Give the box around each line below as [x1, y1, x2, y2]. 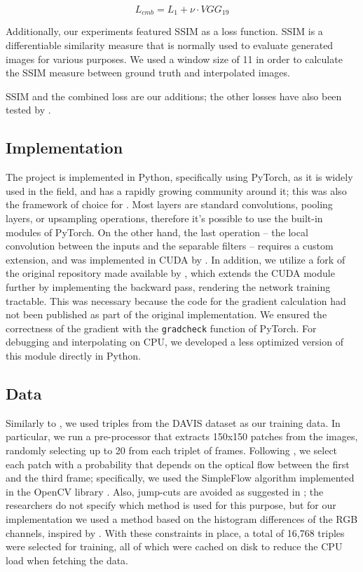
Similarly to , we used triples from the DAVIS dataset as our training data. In [6, 415, 341, 430]
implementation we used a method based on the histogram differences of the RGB [6, 511, 358, 526]
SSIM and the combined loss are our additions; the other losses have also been [6, 88, 342, 103]
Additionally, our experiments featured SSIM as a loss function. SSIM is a [6, 24, 323, 39]
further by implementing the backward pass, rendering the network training [6, 279, 331, 294]
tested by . [6, 102, 51, 117]
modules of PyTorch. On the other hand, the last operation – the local [6, 224, 308, 239]
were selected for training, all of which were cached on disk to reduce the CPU [6, 539, 343, 554]
